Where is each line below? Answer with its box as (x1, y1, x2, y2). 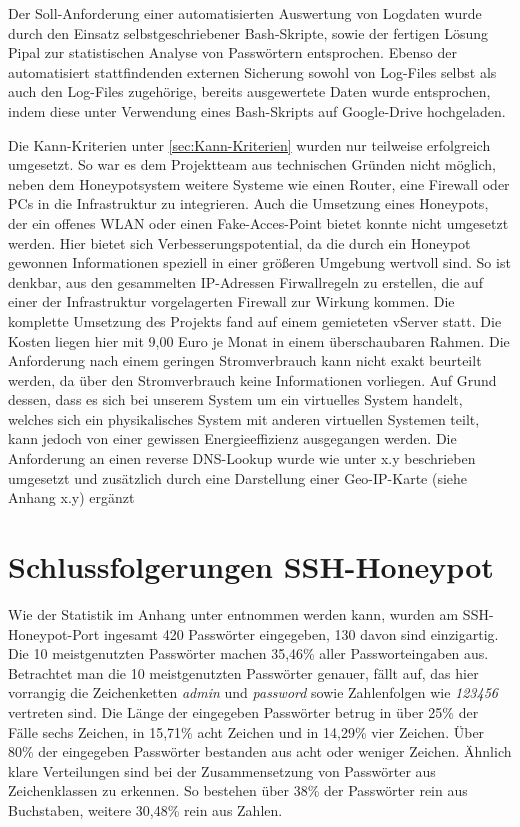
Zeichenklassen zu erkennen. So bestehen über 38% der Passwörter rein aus (8, 780, 468, 801)
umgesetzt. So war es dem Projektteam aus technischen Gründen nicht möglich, (8, 154, 496, 175)
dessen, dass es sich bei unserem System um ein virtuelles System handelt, (8, 389, 463, 410)
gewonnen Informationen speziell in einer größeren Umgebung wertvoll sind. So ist (8, 252, 511, 273)
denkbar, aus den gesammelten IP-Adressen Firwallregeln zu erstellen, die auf (8, 271, 484, 292)
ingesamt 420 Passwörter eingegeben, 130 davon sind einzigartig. (103, 623, 499, 644)
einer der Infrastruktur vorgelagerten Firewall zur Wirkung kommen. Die (8, 291, 455, 312)
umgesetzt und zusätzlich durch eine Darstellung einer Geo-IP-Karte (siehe (8, 467, 468, 488)
